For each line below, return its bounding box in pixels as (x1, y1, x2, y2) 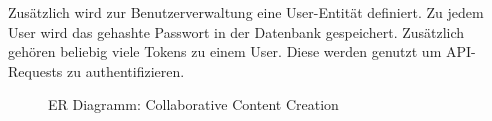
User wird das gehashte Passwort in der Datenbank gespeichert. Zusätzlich (8, 21, 465, 42)
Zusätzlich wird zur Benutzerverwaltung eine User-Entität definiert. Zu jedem (8, 2, 484, 22)
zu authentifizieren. (67, 60, 185, 81)
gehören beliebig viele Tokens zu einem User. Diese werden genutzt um (8, 41, 442, 62)
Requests (8, 60, 63, 81)
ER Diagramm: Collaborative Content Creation (48, 94, 339, 115)
